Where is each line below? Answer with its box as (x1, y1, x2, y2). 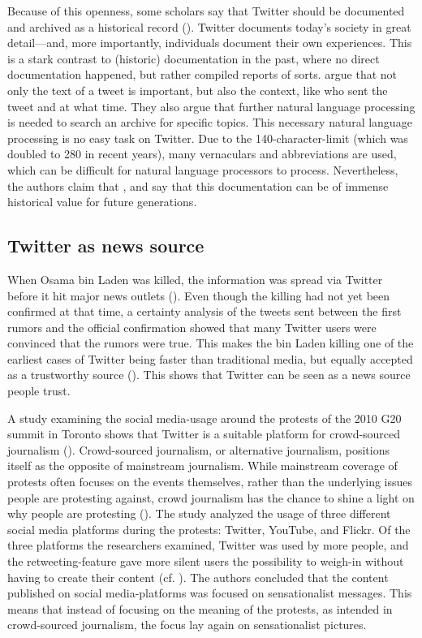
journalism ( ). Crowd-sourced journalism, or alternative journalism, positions (7, 441, 390, 458)
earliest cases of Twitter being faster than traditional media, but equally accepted (7, 350, 413, 367)
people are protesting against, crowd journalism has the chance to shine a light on (7, 489, 415, 506)
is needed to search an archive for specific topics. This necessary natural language (7, 114, 412, 131)
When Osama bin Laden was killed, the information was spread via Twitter (7, 270, 383, 287)
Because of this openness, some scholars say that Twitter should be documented (7, 2, 405, 19)
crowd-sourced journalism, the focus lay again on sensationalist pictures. (7, 616, 367, 633)
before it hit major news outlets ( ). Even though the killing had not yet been (7, 287, 390, 304)
